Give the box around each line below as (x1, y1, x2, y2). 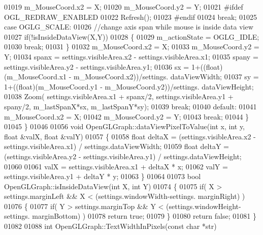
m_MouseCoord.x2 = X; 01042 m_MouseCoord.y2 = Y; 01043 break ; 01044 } (4, 111, 249, 122)
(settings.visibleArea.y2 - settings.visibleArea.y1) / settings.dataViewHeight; (4, 151, 242, 161)
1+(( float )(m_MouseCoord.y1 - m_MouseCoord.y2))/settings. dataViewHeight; (4, 81, 254, 92)
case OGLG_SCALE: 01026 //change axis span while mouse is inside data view (4, 21, 253, 32)
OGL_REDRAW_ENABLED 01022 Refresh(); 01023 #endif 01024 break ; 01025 (4, 11, 257, 22)
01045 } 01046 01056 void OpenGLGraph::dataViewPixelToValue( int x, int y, (4, 121, 245, 132)
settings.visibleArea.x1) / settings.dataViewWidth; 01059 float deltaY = (4, 141, 229, 152)
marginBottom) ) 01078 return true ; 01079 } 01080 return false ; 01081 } (32, 211, 256, 221)
